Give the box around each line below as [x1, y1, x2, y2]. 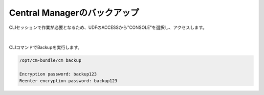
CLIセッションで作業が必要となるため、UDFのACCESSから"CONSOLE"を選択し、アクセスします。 [9, 24, 207, 30]
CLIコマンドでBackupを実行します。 [9, 45, 83, 50]
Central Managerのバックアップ [9, 7, 139, 18]
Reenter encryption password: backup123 [19, 78, 117, 84]
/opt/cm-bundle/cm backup [19, 58, 82, 63]
